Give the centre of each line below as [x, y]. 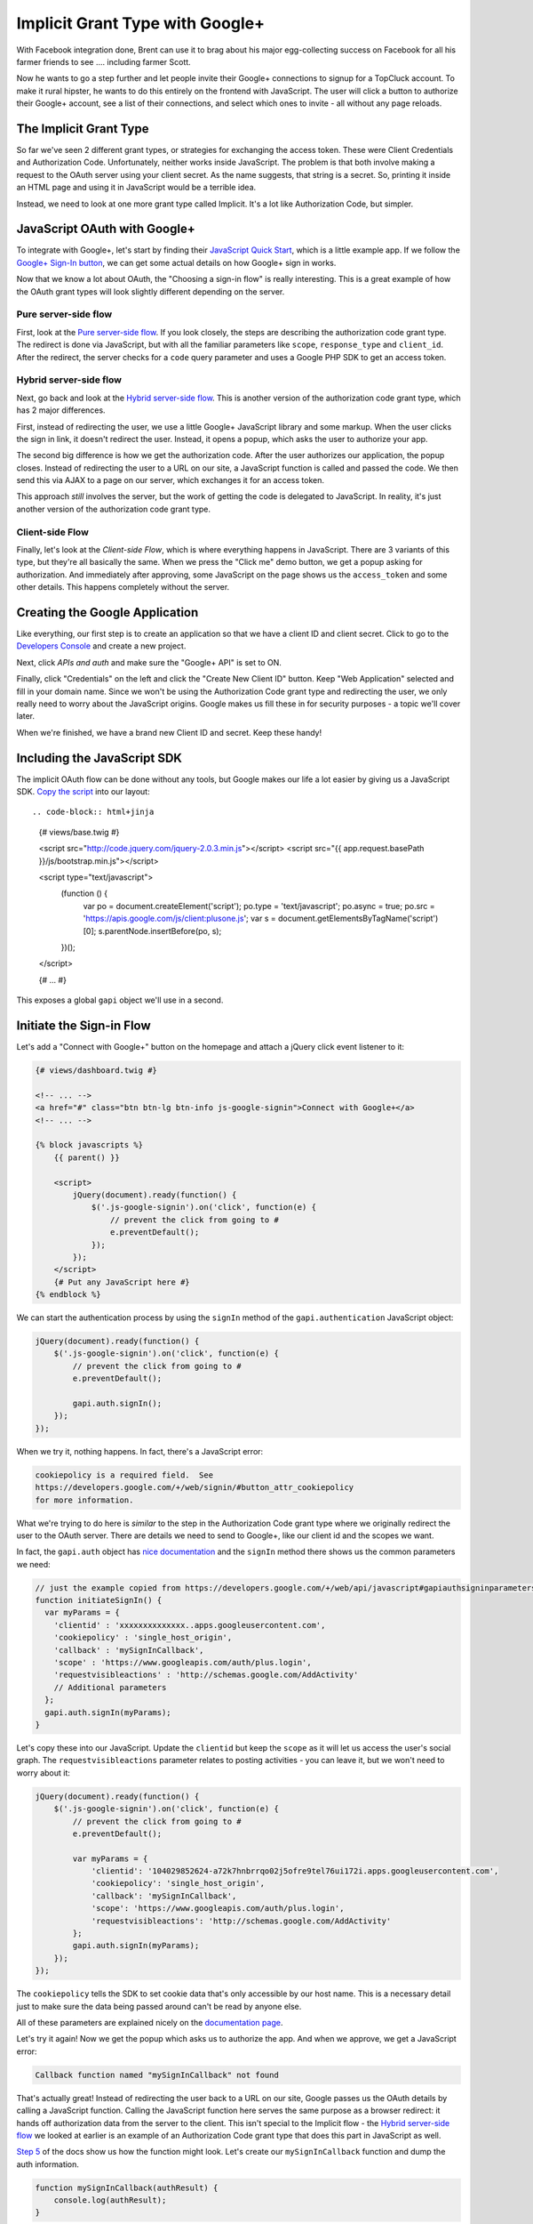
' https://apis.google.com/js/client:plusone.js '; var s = [179, 919]
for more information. [84, 1500]
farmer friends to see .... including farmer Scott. [103, 61]
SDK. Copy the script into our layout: [83, 792]
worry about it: [44, 1773]
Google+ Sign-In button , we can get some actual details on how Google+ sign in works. [176, 262]
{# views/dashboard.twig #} [96, 1071]
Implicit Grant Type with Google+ [141, 23]
